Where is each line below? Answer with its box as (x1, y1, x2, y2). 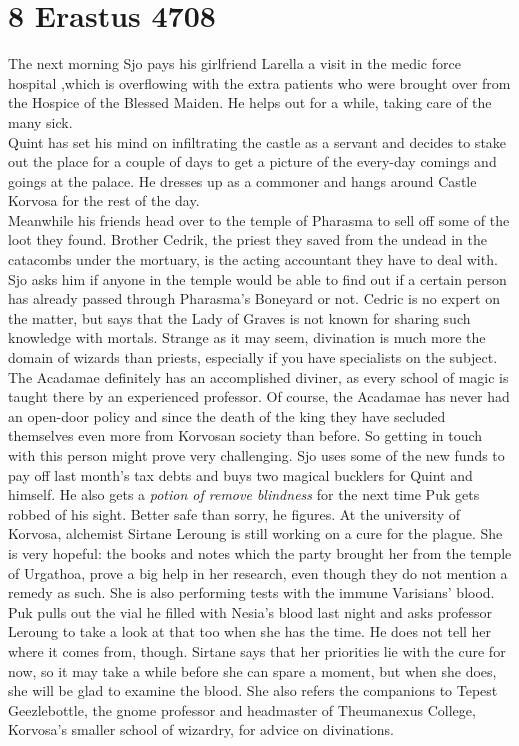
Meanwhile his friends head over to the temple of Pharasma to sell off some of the (8, 209, 510, 230)
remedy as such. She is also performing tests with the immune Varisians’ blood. (8, 582, 495, 603)
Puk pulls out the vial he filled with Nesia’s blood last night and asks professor (8, 601, 492, 622)
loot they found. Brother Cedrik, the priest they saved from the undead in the (8, 229, 487, 250)
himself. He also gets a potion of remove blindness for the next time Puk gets (8, 484, 480, 505)
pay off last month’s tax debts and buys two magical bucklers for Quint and (8, 464, 473, 485)
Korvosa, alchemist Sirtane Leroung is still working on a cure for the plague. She (8, 523, 503, 544)
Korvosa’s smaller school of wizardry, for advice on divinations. (8, 719, 394, 740)
